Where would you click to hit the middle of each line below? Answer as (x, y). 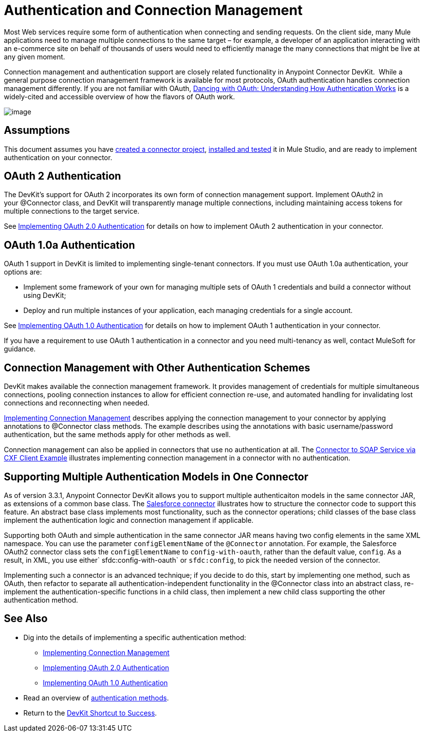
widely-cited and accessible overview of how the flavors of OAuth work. (120, 96)
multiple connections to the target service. (72, 211)
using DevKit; (45, 295)
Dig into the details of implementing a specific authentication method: (135, 637)
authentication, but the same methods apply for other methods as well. (117, 435)
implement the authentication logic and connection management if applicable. (129, 520)
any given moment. (35, 56)
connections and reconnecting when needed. (77, 403)
